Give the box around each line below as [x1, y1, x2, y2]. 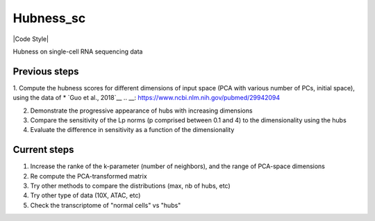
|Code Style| [12, 35, 49, 43]
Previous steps [12, 65, 79, 77]
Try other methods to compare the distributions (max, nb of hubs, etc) [30, 181, 231, 190]
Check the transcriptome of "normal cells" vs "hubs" [30, 201, 181, 209]
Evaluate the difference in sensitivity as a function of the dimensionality [30, 126, 235, 134]
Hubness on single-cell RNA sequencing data [12, 47, 143, 56]
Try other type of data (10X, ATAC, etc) [30, 191, 141, 199]
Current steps [12, 144, 74, 156]
